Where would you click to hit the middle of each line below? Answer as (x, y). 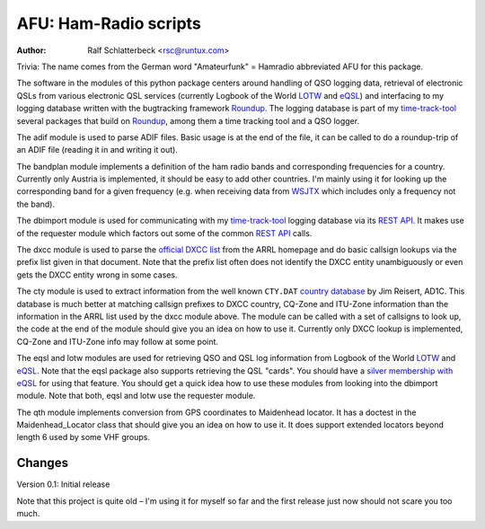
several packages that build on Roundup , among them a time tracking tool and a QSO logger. (188, 120)
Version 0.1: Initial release (63, 484)
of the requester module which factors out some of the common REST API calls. (164, 233)
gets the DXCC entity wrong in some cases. (97, 275)
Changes (43, 463)
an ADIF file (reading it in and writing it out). (97, 150)
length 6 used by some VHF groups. (83, 437)
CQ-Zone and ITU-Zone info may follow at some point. (118, 341)
